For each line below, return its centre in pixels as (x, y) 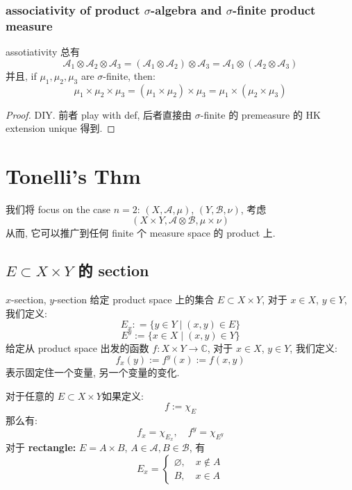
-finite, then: (129, 75)
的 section (114, 270)
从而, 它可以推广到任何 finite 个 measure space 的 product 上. (141, 233)
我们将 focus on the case (58, 209)
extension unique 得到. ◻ (60, 128)
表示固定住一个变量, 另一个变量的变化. (93, 372)
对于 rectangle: (41, 447)
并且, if (21, 75)
